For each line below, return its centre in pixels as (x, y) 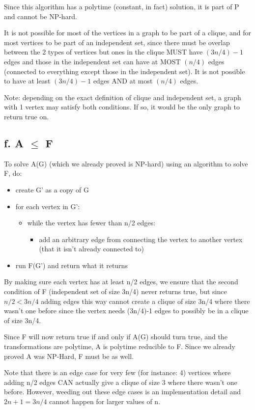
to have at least (27, 81)
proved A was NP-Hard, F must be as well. (69, 356)
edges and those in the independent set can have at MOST (92, 61)
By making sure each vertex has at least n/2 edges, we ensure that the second (121, 282)
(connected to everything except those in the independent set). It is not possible (125, 71)
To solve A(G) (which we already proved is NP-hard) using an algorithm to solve (126, 163)
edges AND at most (123, 81)
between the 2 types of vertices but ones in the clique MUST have (103, 52)
